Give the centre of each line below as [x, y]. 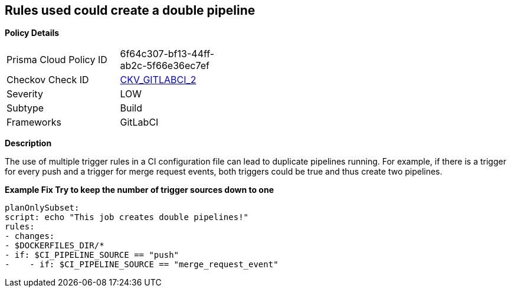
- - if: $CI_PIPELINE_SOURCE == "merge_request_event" [142, 265]
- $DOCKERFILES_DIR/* [55, 246]
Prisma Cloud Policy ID [57, 60]
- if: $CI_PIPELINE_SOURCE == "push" [92, 255]
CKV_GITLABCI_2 [158, 80]
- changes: [30, 236]
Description [28, 143]
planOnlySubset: [42, 208]
